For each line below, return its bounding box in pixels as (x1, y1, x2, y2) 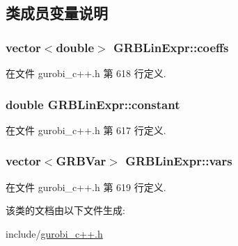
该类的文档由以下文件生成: (6, 203, 125, 218)
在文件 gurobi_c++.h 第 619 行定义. (6, 179, 166, 194)
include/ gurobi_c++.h (6, 226, 103, 240)
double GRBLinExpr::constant (6, 95, 180, 113)
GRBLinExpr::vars (125, 152, 232, 170)
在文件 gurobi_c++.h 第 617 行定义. (6, 122, 166, 137)
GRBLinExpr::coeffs (113, 38, 229, 56)
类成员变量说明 (6, 2, 108, 24)
